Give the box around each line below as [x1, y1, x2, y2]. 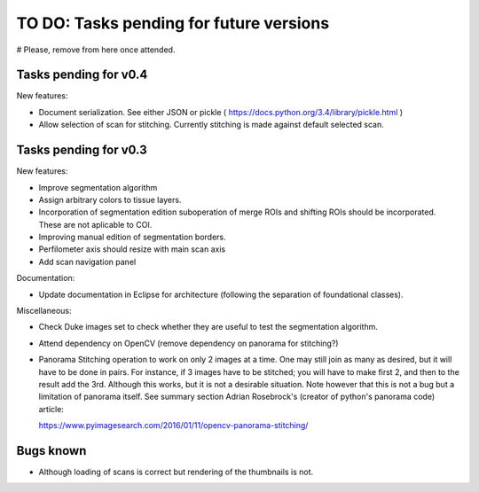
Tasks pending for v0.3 [16, 143, 147, 158]
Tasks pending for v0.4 [16, 67, 148, 82]
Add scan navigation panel [38, 256, 137, 267]
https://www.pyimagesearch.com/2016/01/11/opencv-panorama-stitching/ [38, 420, 309, 431]
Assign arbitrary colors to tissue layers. [38, 194, 182, 205]
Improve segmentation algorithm [38, 182, 158, 192]
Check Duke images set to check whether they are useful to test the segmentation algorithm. [38, 322, 379, 332]
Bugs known [16, 443, 87, 458]
